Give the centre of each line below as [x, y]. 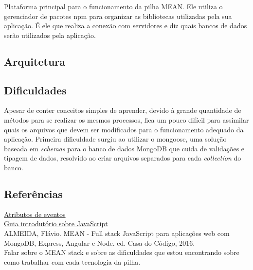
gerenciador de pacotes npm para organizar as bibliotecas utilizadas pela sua [118, 16]
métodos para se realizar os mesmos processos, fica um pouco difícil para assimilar [126, 119]
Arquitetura [35, 61]
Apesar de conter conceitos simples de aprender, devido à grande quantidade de [123, 110]
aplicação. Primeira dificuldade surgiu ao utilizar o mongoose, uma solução [115, 139]
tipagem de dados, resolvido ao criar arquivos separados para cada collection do [123, 158]
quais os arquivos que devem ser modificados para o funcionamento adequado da [124, 129]
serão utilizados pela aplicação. [50, 35]
